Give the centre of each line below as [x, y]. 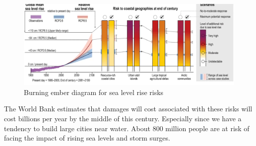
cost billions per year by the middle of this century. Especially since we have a [123, 118]
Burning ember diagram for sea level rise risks [94, 92]
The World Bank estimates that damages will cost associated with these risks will [128, 109]
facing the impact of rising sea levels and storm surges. [87, 138]
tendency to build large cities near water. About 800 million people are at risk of [127, 128]
